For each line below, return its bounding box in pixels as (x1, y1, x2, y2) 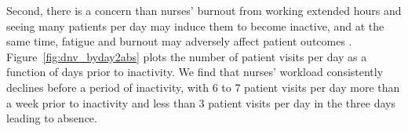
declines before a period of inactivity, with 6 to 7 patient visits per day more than (6, 78, 400, 95)
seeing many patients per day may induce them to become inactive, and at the (6, 17, 384, 34)
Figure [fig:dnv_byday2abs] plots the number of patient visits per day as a (6, 48, 367, 64)
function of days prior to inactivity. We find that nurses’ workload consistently (6, 64, 384, 80)
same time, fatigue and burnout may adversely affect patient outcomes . (6, 33, 352, 49)
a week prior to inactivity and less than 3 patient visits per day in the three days (6, 94, 395, 111)
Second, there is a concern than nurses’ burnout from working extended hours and (6, 2, 402, 18)
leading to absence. (6, 110, 97, 126)
